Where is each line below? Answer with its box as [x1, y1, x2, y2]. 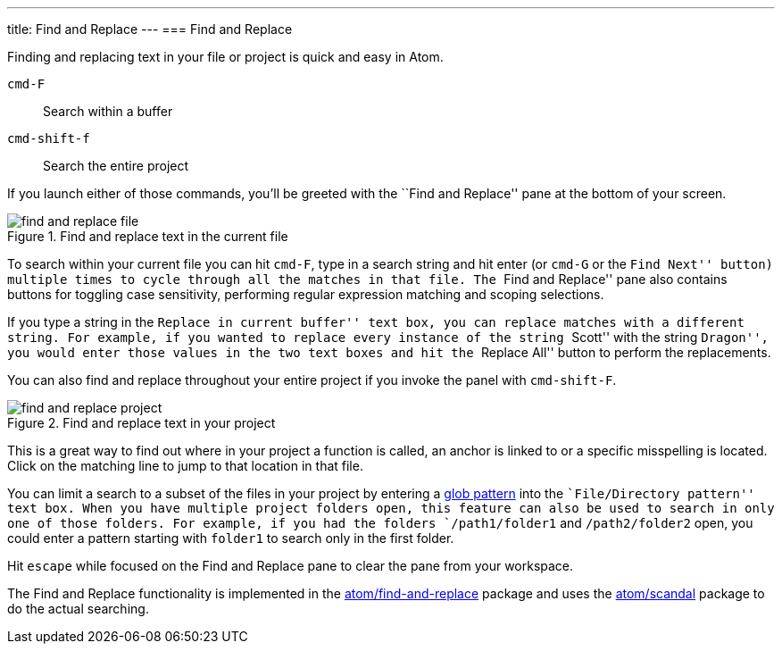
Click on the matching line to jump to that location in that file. [7, 458, 363, 473]
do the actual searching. [7, 601, 149, 616]
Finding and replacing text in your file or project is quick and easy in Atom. [7, 49, 444, 64]
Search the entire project [43, 158, 189, 173]
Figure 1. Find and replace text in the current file [7, 229, 288, 244]
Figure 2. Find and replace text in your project [7, 415, 276, 430]
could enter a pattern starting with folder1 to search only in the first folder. [7, 530, 454, 546]
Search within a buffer [43, 104, 173, 119]
